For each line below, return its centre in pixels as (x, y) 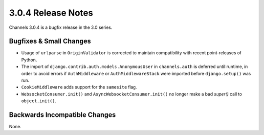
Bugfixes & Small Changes (50, 41)
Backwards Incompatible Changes (62, 115)
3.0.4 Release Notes (51, 13)
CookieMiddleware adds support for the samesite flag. (79, 87)
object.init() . (39, 101)
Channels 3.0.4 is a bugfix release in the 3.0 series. (61, 27)
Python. (29, 60)
